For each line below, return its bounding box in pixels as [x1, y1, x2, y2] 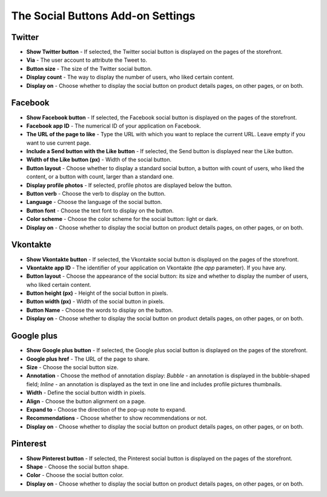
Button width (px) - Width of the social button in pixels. [26, 298, 165, 305]
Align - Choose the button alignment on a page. [26, 397, 146, 405]
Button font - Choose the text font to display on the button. [26, 206, 174, 214]
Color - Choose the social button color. [26, 472, 124, 479]
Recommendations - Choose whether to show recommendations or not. [26, 415, 207, 422]
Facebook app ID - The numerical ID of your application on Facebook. [26, 122, 201, 130]
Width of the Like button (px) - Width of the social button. [26, 156, 172, 163]
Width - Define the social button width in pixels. [26, 389, 146, 397]
